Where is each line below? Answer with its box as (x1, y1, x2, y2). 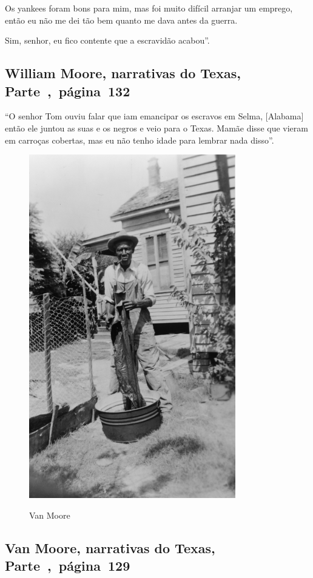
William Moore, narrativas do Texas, (5, 64, 241, 82)
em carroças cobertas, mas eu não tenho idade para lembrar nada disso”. (5, 133, 274, 146)
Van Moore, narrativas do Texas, (5, 539, 215, 557)
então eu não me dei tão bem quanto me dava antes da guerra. (5, 13, 238, 26)
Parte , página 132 (5, 81, 130, 100)
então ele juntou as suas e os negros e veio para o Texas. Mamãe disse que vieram (5, 121, 308, 134)
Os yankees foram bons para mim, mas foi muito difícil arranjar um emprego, (5, 2, 293, 14)
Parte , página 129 (5, 556, 130, 575)
